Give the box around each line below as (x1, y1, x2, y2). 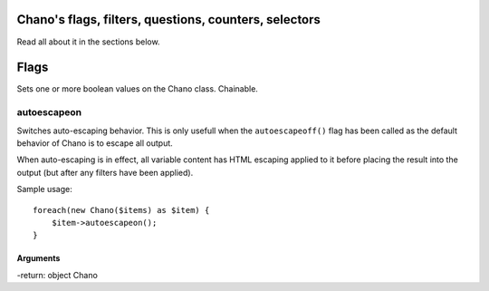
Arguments (16, 253, 61, 264)
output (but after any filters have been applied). (16, 167, 194, 178)
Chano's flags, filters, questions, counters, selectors (16, 12, 321, 27)
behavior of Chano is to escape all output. (16, 137, 174, 149)
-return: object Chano (16, 269, 99, 280)
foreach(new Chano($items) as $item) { (33, 205, 210, 215)
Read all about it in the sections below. (16, 36, 160, 47)
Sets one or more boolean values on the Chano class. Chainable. (16, 83, 258, 94)
